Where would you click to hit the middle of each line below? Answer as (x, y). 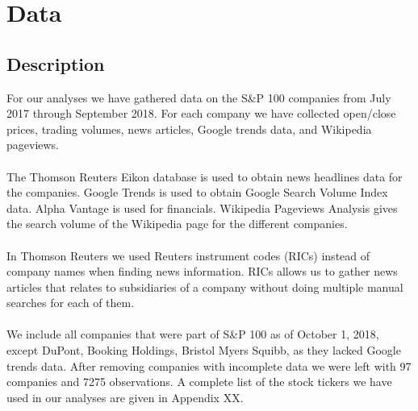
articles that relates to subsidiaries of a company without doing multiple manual (205, 286)
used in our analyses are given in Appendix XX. (125, 397)
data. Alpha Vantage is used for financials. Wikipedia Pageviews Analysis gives (202, 208)
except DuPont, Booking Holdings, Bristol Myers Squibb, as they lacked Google (204, 350)
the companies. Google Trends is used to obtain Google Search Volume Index (197, 192)
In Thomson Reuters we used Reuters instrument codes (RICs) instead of (188, 255)
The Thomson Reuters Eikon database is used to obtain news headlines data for (205, 176)
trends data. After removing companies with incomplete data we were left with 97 (209, 365)
